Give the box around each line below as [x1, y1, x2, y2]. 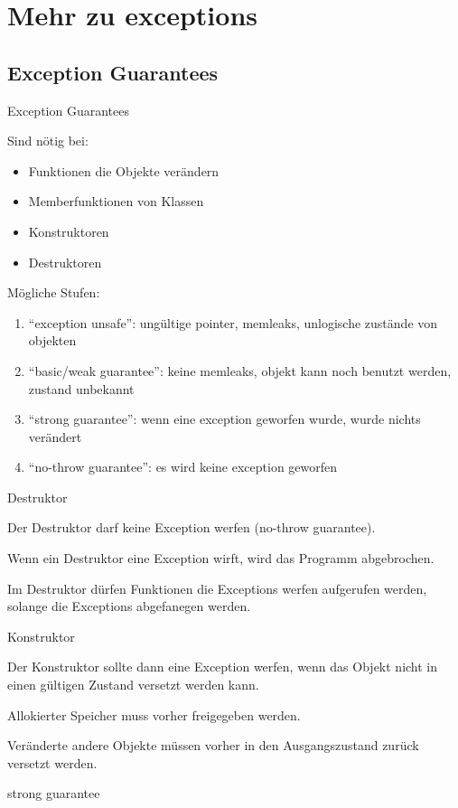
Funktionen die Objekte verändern [28, 161, 220, 180]
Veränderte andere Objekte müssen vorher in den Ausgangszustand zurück [7, 736, 419, 755]
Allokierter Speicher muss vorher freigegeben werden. [7, 705, 301, 724]
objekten [28, 331, 77, 350]
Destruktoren [28, 252, 102, 271]
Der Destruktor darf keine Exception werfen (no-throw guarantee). [7, 518, 376, 537]
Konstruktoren [28, 221, 109, 240]
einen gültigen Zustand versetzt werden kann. [7, 675, 259, 694]
